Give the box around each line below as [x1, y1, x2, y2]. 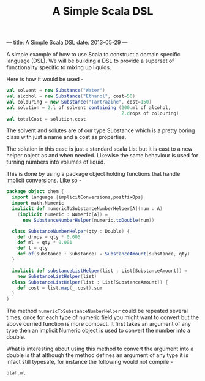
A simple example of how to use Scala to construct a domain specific [6, 51, 181, 58]
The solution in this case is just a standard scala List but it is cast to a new [6, 145, 193, 153]
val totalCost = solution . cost [6, 116, 86, 122]
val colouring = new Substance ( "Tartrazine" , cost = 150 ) [6, 99, 152, 105]
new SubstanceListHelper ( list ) [17, 273, 97, 279]
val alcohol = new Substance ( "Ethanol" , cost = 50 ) [6, 93, 136, 99]
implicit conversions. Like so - [6, 176, 82, 184]
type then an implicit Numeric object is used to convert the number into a [6, 326, 191, 334]
